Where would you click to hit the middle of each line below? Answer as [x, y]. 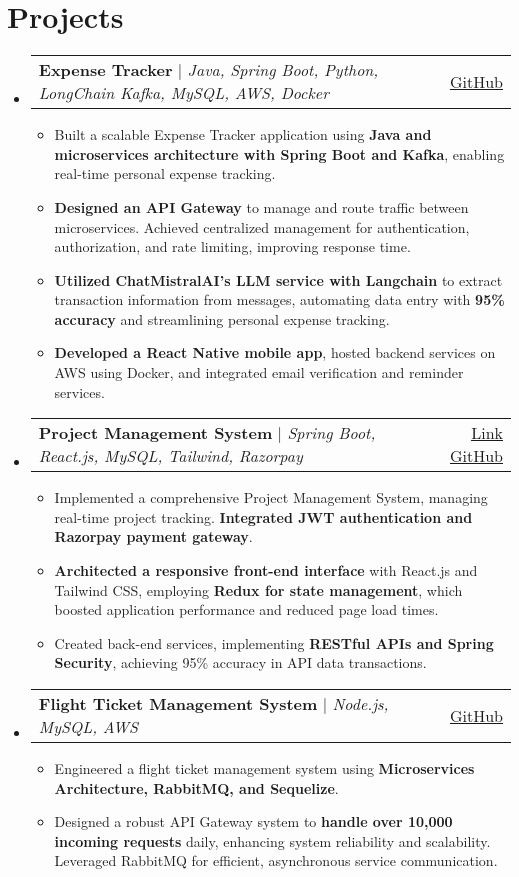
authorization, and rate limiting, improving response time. [232, 246]
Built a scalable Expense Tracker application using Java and [243, 134]
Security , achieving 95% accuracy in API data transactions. [240, 662]
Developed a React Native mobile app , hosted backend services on [275, 352]
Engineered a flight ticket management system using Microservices [264, 768]
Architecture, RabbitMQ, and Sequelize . [196, 787]
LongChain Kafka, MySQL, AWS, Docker [183, 93]
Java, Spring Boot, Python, [283, 70]
